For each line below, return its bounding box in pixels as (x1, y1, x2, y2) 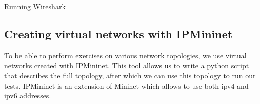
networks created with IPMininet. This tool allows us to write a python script (4, 60, 249, 71)
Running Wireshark (4, 1, 66, 11)
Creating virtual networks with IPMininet (4, 26, 233, 41)
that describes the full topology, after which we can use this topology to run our (4, 70, 256, 80)
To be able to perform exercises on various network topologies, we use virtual (4, 50, 247, 60)
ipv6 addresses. (4, 90, 51, 101)
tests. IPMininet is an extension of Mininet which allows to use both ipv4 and (4, 80, 249, 91)
